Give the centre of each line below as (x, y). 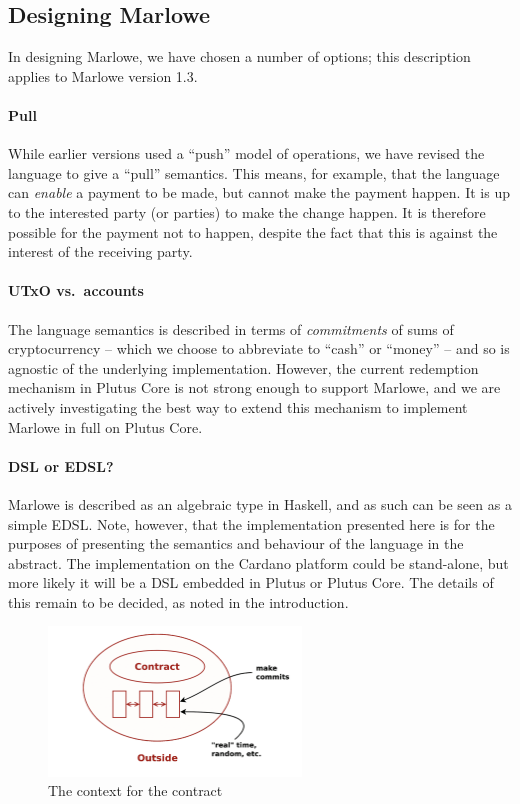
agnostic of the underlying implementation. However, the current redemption (243, 367)
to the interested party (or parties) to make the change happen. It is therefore (247, 211)
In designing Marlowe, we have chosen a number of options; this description (239, 56)
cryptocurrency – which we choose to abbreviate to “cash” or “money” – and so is (259, 348)
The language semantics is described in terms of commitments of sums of (231, 328)
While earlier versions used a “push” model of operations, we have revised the (246, 153)
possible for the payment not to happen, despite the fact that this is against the (253, 231)
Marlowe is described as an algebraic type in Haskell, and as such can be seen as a (260, 503)
